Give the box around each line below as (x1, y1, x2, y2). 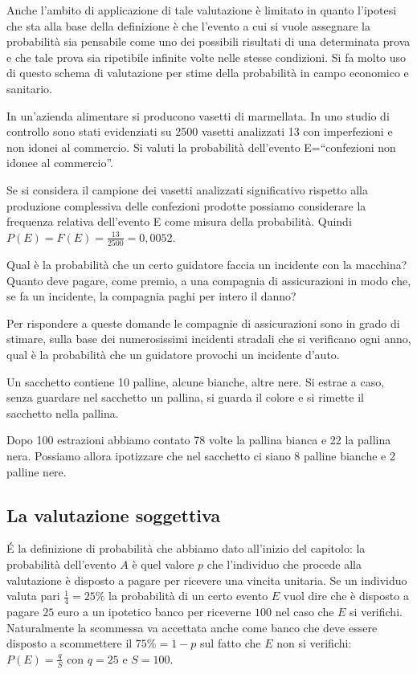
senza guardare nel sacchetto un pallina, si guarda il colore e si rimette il (6, 389, 364, 406)
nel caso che (275, 603, 334, 619)
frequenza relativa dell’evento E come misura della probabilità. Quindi (6, 213, 352, 230)
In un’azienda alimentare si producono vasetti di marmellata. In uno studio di (6, 107, 390, 124)
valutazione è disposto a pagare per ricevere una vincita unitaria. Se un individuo (6, 571, 407, 588)
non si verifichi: (276, 635, 352, 652)
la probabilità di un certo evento (108, 587, 268, 604)
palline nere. (6, 463, 67, 480)
